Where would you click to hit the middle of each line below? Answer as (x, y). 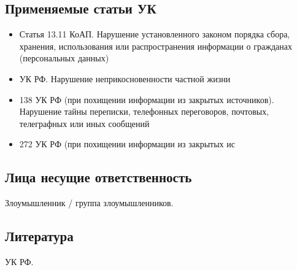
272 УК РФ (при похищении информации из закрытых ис (127, 144)
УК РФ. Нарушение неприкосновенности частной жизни (125, 78)
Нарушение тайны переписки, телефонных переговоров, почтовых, (144, 111)
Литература (39, 236)
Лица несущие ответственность (98, 177)
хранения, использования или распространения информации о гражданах (156, 46)
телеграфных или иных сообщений (84, 123)
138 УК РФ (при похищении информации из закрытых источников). (147, 99)
